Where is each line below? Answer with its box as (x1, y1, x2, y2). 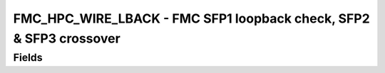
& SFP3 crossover (13, 30, 120, 46)
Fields (13, 51, 43, 64)
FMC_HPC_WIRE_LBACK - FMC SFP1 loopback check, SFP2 (13, 11, 370, 26)
